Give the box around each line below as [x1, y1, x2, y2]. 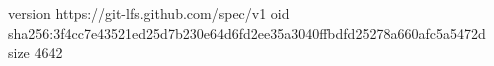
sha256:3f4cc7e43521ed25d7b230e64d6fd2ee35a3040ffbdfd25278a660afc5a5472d [8, 22, 486, 43]
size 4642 [8, 42, 63, 63]
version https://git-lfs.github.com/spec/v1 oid [8, 3, 290, 23]
